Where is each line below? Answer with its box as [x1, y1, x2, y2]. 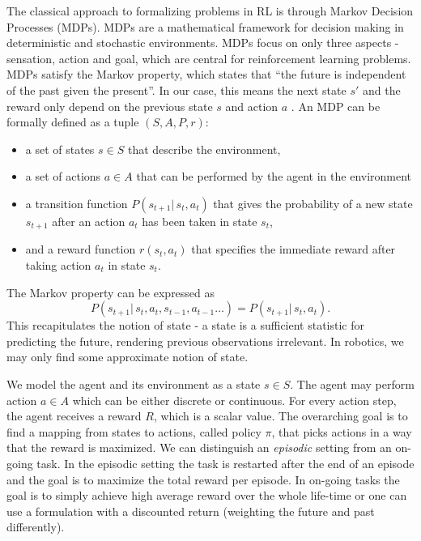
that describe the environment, [127, 140, 281, 157]
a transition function [25, 194, 128, 211]
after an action [52, 212, 125, 229]
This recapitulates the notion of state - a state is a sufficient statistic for [6, 317, 365, 334]
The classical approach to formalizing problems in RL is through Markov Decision [6, 2, 414, 19]
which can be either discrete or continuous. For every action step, [72, 391, 397, 408]
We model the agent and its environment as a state [6, 375, 261, 392]
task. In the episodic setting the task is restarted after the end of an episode [36, 454, 415, 471]
